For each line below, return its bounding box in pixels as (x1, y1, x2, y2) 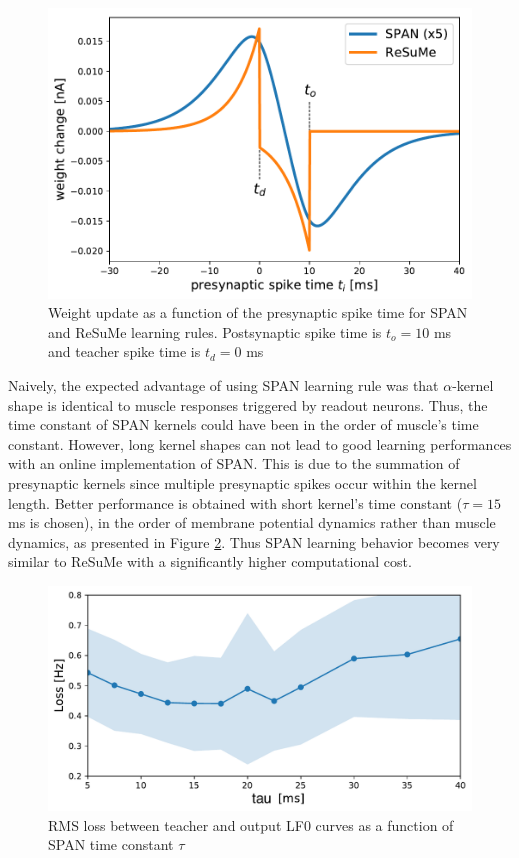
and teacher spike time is (48, 341, 201, 362)
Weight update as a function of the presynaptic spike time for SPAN (48, 302, 468, 323)
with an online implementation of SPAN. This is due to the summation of (8, 453, 460, 474)
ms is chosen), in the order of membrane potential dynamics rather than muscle (8, 512, 496, 533)
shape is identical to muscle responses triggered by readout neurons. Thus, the (8, 394, 488, 415)
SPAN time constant (48, 834, 174, 855)
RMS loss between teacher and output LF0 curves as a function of (48, 814, 454, 835)
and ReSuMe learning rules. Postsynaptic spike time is (48, 321, 382, 342)
